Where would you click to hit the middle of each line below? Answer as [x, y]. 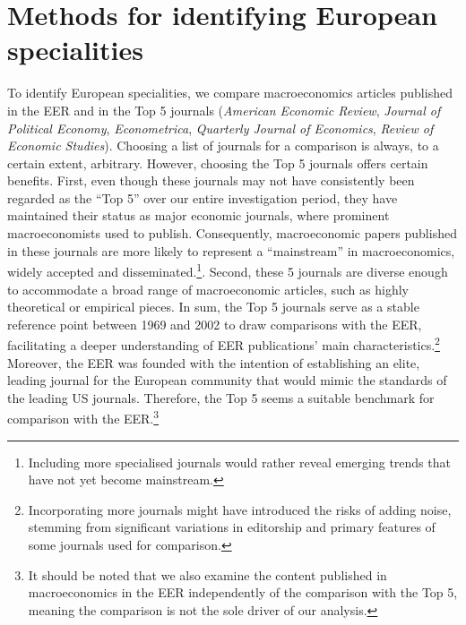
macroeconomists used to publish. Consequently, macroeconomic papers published [232, 233]
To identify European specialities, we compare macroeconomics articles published [230, 93]
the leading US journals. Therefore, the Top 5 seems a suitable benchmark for [221, 397]
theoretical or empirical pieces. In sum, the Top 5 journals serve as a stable [213, 307]
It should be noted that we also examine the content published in [207, 574]
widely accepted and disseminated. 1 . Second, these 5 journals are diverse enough [228, 270]
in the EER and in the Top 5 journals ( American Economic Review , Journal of [224, 110]
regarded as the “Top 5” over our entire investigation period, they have [203, 197]
